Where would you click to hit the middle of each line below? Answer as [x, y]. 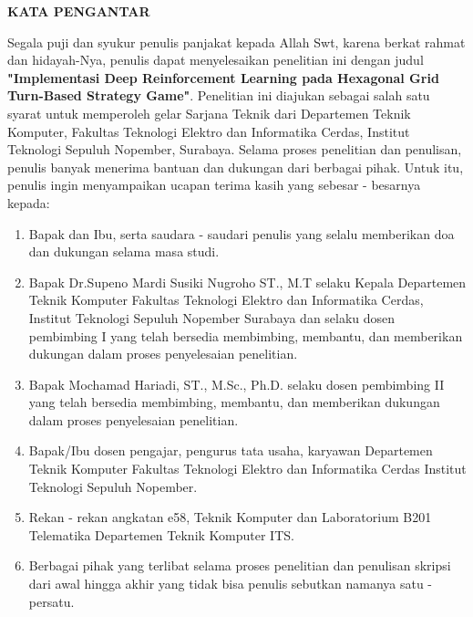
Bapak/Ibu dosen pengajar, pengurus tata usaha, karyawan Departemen [231, 450]
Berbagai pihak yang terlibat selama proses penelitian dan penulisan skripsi [240, 565]
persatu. [51, 601]
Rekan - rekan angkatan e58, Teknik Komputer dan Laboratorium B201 [230, 517]
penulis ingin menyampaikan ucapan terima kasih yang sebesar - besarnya [214, 185]
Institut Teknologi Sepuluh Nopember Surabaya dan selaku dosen [212, 317]
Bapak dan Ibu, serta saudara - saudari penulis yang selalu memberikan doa [242, 233]
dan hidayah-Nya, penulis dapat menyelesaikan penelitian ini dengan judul [216, 60]
